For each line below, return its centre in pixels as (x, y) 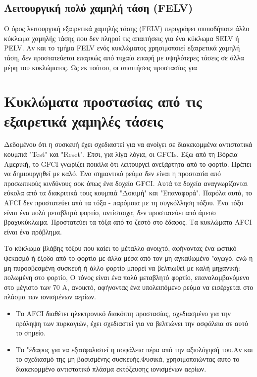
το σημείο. (30, 333)
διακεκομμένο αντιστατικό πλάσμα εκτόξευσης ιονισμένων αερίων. (111, 368)
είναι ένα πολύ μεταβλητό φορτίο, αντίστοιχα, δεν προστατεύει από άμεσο (110, 212)
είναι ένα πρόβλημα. (33, 231)
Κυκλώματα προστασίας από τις (103, 101)
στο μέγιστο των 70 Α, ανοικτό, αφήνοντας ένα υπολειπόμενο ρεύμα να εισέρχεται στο (129, 287)
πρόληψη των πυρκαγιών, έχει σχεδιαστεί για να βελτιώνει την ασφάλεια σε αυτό (132, 323)
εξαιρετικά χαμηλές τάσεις (84, 120)
